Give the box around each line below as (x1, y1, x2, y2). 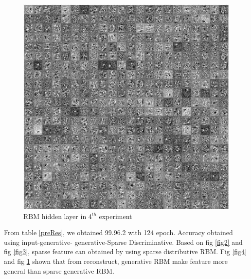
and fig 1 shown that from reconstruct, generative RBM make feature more (4, 256, 228, 266)
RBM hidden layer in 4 (23, 211, 92, 221)
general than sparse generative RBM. (4, 265, 114, 276)
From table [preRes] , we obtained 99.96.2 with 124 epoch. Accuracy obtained (4, 227, 233, 238)
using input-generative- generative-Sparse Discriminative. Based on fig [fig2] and (4, 237, 243, 247)
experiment (99, 211, 132, 221)
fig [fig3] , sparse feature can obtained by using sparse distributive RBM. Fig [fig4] (4, 246, 247, 257)
